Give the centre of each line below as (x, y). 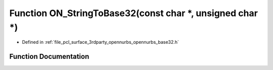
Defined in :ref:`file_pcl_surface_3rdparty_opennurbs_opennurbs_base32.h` (101, 42)
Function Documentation (49, 57)
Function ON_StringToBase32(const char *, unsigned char (133, 13)
